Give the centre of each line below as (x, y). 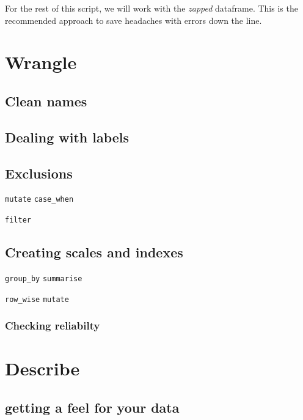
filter (18, 220)
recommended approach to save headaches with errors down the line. (133, 20)
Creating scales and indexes (94, 252)
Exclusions (39, 173)
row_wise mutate (37, 299)
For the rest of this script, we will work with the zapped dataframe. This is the (151, 8)
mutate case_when (39, 200)
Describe (42, 368)
